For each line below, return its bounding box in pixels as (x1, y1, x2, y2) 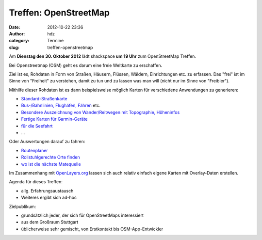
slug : (9, 44, 19, 50)
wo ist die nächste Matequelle (21, 161, 81, 167)
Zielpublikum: (9, 204, 36, 209)
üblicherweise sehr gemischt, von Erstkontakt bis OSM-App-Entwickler (21, 226, 164, 232)
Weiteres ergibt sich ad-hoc (21, 194, 77, 201)
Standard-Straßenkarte (21, 96, 67, 102)
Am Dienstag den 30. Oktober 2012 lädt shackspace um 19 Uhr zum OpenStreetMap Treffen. (9, 53, 196, 59)
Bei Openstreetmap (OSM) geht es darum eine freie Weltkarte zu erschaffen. (9, 62, 163, 68)
